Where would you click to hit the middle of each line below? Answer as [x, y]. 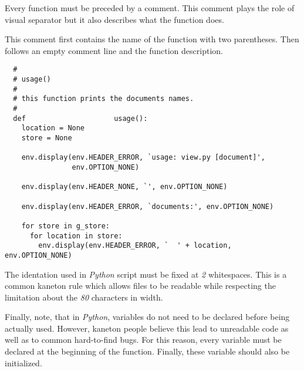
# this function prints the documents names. [104, 99]
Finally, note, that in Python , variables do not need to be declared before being [147, 317]
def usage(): [80, 118]
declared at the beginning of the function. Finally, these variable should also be [147, 351]
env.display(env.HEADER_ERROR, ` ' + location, [135, 246]
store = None [47, 138]
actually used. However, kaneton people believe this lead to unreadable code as [147, 328]
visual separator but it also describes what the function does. [114, 19]
